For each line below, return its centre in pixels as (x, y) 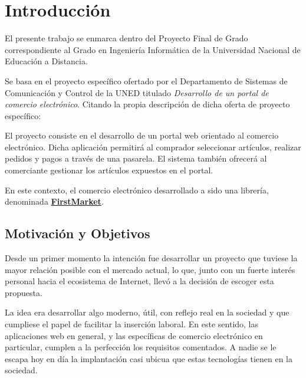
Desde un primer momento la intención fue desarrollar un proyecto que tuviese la (151, 258)
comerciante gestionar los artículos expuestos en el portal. (109, 170)
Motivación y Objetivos (78, 233)
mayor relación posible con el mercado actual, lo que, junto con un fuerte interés (150, 269)
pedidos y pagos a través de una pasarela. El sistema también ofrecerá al (136, 158)
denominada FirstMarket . (54, 201)
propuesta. (24, 292)
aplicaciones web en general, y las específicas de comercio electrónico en (134, 335)
